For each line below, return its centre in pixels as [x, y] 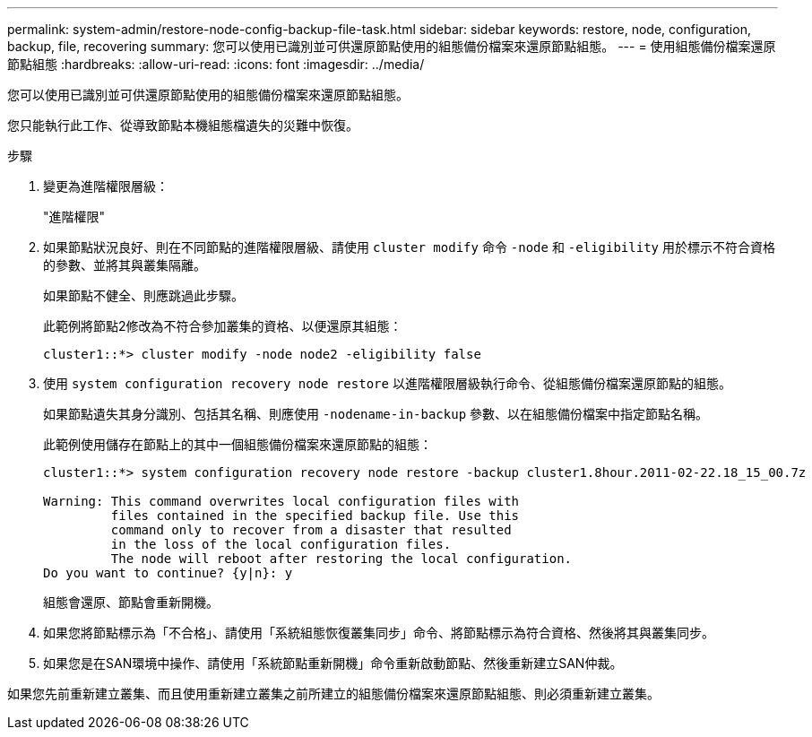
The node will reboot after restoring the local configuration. [341, 559]
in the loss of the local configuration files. [281, 544]
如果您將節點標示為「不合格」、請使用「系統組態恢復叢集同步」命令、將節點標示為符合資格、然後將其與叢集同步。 [379, 633]
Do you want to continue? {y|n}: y [168, 573]
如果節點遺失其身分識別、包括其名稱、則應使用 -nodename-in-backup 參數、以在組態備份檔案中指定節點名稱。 [376, 414]
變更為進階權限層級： [106, 186]
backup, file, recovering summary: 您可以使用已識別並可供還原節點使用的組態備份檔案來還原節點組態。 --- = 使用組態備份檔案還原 [392, 46]
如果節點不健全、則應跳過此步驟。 [143, 295]
